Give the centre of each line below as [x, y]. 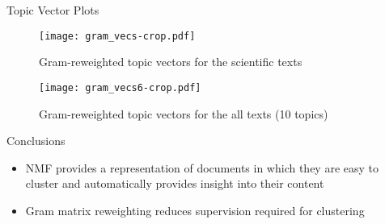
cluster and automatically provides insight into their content [175, 183]
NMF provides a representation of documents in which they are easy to [202, 167]
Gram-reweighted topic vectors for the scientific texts [171, 62]
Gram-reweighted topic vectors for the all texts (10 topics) [184, 113]
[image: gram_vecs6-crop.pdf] [120, 87]
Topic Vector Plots [53, 10]
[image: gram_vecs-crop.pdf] [117, 36]
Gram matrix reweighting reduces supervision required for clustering [195, 210]
